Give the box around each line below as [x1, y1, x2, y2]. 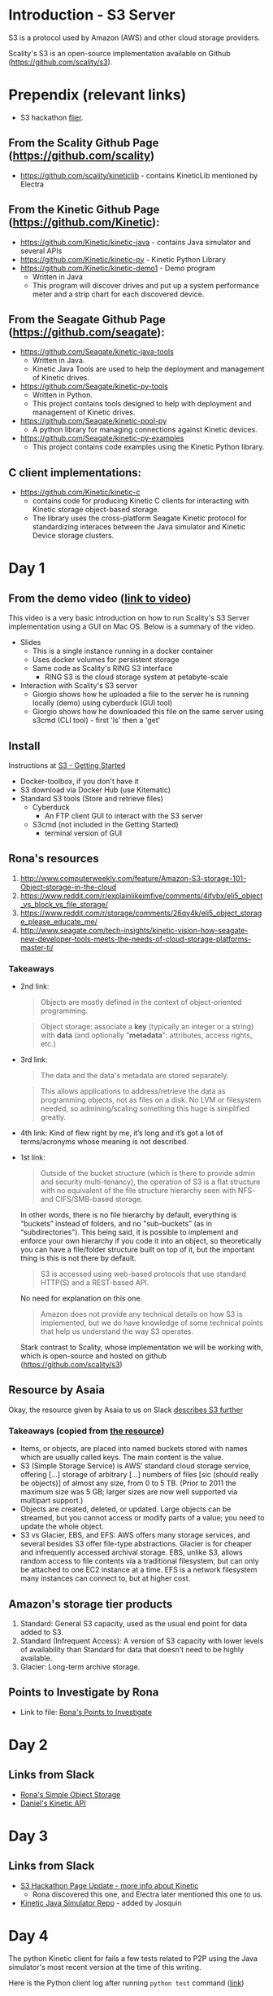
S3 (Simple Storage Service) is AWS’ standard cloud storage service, [19, 1461, 251, 1471]
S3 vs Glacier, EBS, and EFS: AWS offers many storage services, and [19, 1530, 250, 1540]
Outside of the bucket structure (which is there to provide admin [40, 1169, 256, 1178]
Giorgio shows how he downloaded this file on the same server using [32, 707, 264, 717]
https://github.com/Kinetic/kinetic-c [19, 487, 141, 498]
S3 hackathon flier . [19, 112, 84, 122]
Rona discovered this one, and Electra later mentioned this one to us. [32, 1889, 263, 1899]
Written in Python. [32, 390, 93, 400]
